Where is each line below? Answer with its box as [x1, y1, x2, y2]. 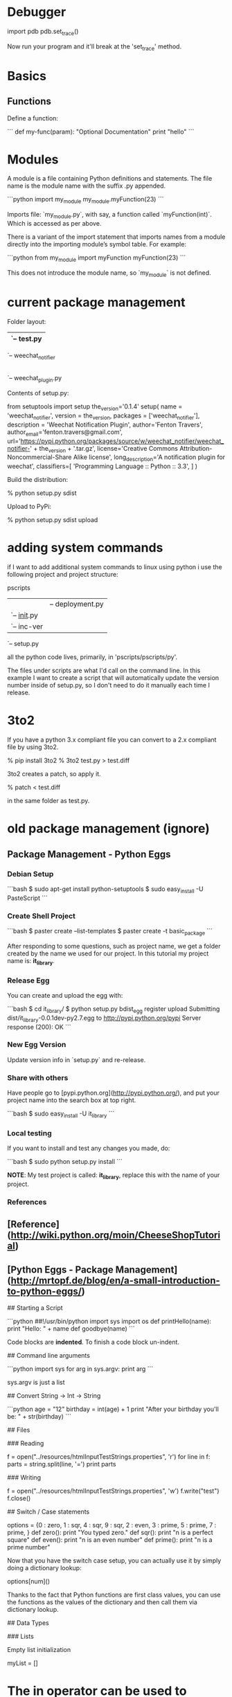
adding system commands [7, 540, 163, 556]
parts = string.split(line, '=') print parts [7, 1460, 116, 1469]
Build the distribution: [7, 476, 68, 484]
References [7, 1197, 47, 1207]
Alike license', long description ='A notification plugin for [73, 453, 226, 463]
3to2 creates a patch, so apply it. [7, 770, 102, 778]
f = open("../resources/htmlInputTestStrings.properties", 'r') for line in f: [7, 1453, 211, 1461]
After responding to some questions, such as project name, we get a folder [7, 942, 221, 950]
